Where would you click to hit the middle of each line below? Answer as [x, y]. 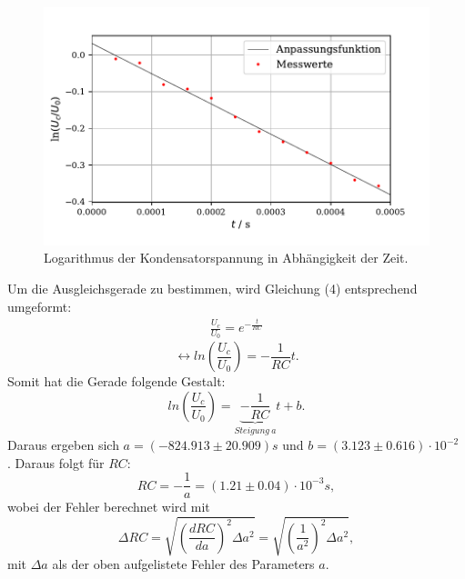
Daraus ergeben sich [63, 445]
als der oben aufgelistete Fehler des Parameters [183, 564]
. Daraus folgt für [56, 462]
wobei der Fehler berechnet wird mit [109, 507]
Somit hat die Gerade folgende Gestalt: [116, 381]
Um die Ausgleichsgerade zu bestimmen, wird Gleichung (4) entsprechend [212, 288]
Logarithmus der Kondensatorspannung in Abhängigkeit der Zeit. [226, 258]
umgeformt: [40, 306]
